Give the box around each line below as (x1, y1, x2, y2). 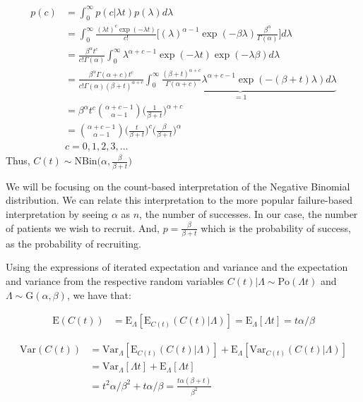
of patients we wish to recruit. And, (6, 220, 160, 235)
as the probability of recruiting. (6, 236, 141, 250)
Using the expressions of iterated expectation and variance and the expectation (6, 260, 348, 274)
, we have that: (66, 287, 131, 302)
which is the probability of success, (201, 220, 351, 235)
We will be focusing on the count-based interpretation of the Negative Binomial (6, 178, 350, 193)
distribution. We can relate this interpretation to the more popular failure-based (6, 193, 352, 207)
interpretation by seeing (6, 206, 109, 221)
